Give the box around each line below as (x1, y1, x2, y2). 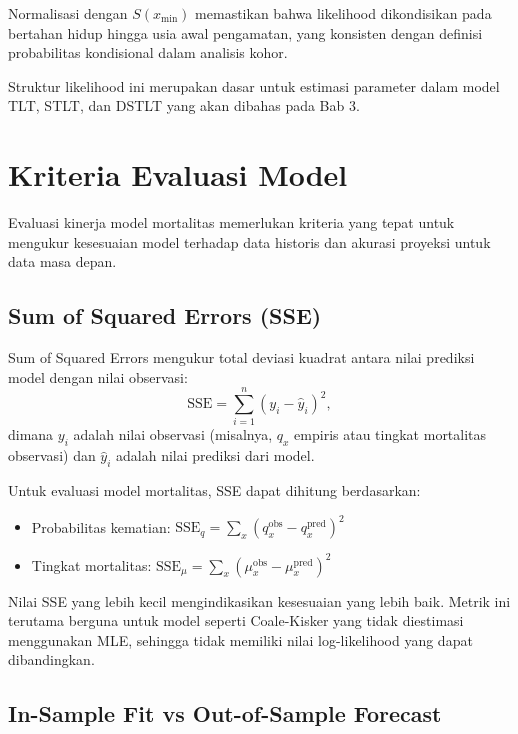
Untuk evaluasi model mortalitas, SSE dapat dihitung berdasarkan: (8, 479, 421, 500)
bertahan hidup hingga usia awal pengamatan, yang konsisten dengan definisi (8, 22, 483, 43)
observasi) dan (8, 445, 96, 466)
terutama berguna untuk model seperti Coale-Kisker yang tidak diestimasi (8, 610, 464, 631)
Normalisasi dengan (8, 3, 128, 23)
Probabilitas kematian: (31, 516, 171, 537)
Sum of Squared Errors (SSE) (8, 300, 322, 331)
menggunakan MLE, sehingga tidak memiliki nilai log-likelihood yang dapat (8, 629, 473, 650)
